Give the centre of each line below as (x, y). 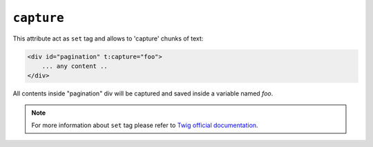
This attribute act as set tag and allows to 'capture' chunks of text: (108, 38)
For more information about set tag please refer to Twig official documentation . (145, 125)
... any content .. (75, 66)
